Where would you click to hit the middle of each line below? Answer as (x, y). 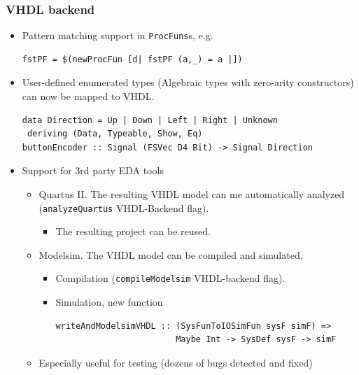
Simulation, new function (109, 302)
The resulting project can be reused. (133, 231)
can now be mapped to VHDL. (88, 96)
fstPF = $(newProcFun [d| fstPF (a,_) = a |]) (132, 59)
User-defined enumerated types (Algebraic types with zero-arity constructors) (188, 82)
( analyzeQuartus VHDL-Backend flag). (124, 207)
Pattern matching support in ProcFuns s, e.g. (118, 35)
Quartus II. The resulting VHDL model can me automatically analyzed (192, 194)
